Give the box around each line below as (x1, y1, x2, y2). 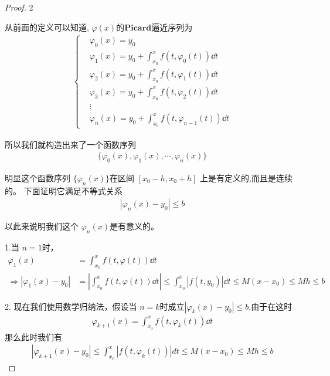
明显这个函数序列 (5, 171, 70, 184)
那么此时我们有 (5, 330, 62, 343)
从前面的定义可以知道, (5, 21, 89, 33)
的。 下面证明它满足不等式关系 (5, 184, 123, 197)
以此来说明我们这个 (5, 220, 79, 232)
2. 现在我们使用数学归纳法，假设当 (5, 300, 137, 312)
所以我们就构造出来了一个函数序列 (5, 138, 136, 150)
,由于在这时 (249, 300, 292, 312)
